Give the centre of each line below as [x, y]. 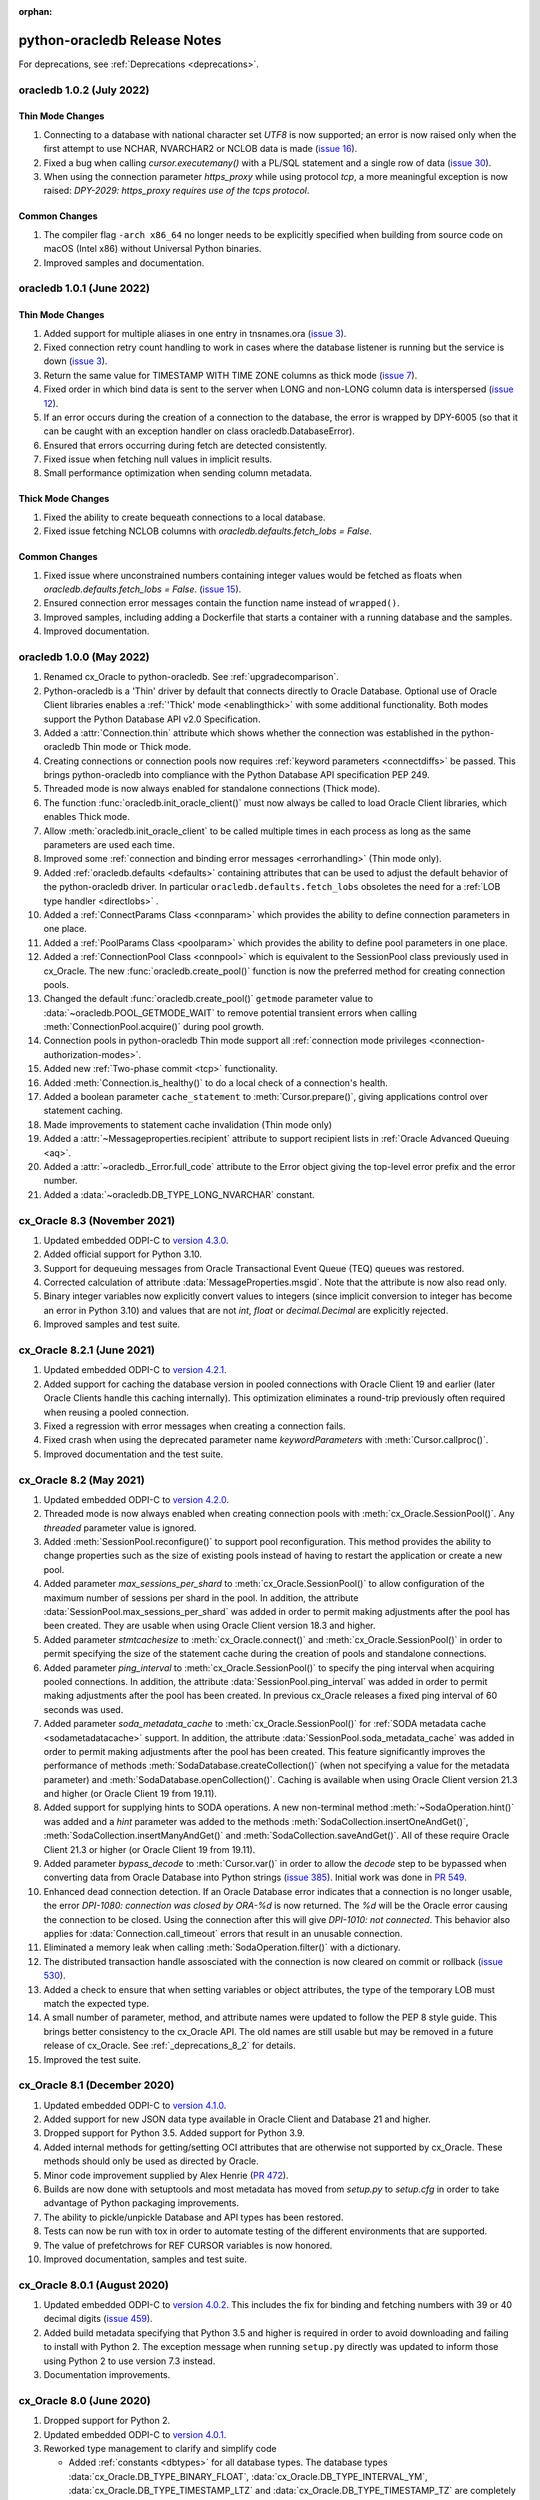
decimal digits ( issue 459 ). [98, 2319]
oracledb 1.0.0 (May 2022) [84, 657]
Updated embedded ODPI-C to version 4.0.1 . [135, 2434]
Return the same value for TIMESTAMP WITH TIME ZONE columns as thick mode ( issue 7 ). [230, 375]
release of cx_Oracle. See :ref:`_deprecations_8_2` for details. [170, 2046]
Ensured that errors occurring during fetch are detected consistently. [185, 445]
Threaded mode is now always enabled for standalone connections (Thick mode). [212, 789]
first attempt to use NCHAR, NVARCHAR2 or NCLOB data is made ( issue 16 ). [200, 149]
